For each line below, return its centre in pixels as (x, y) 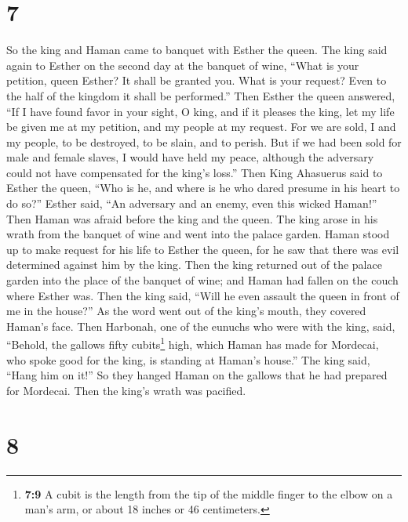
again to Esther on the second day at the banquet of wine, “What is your (183, 65)
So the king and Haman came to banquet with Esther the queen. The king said (197, 50)
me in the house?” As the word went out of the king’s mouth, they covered (186, 311)
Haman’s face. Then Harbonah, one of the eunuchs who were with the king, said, (201, 326)
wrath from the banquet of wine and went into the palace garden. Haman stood (198, 234)
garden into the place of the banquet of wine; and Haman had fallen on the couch (202, 280)
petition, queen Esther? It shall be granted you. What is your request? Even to (197, 80)
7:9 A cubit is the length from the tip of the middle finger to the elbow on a (209, 493)
